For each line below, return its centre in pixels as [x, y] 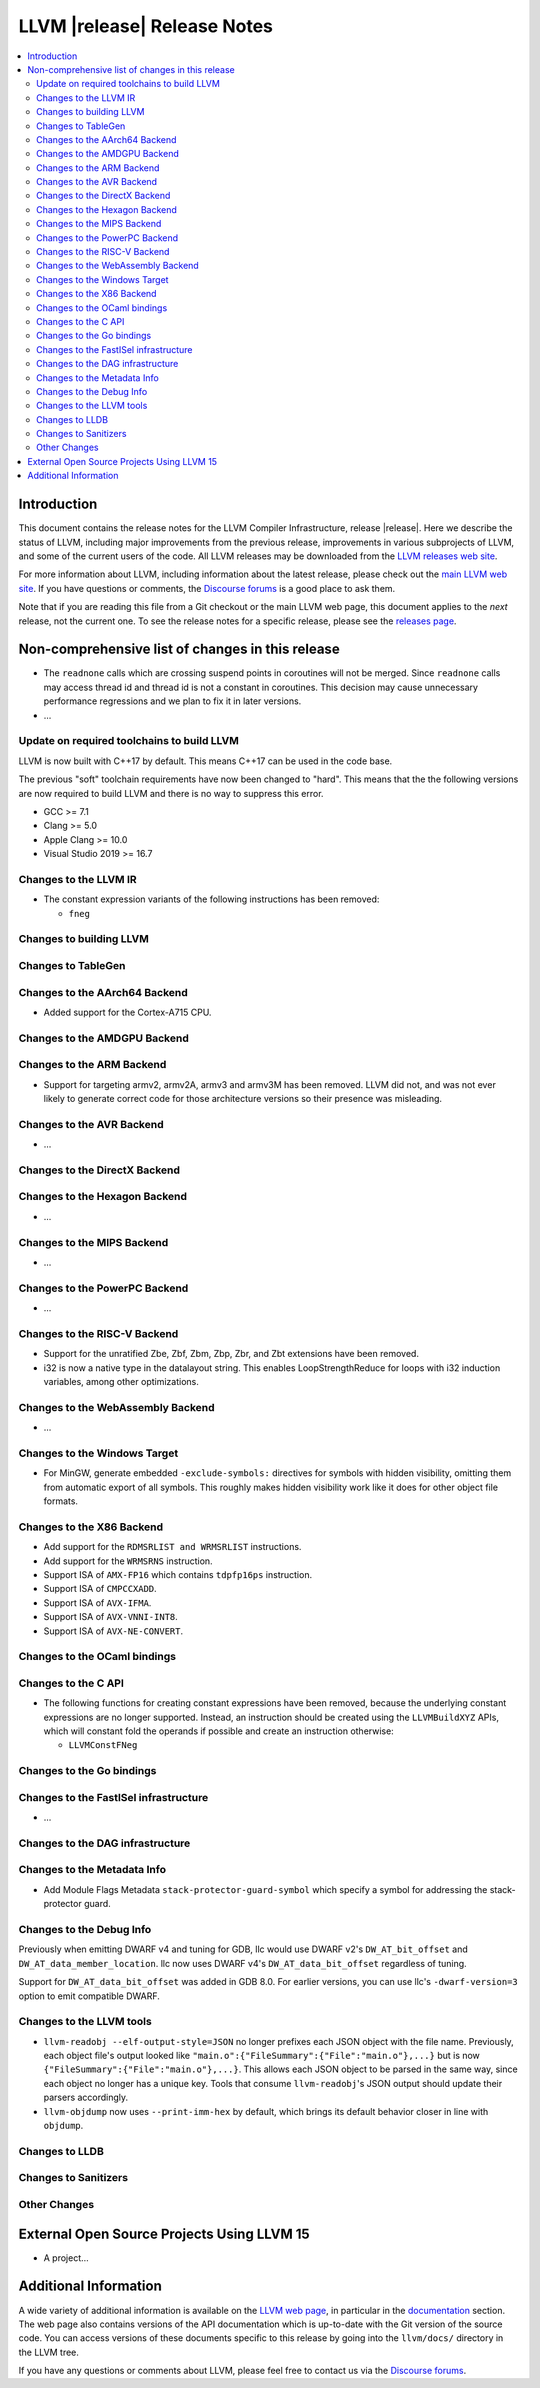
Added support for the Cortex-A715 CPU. [127, 1012]
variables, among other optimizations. [121, 1382]
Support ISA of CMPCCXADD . [100, 1589]
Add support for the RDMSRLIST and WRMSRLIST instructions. [172, 1547]
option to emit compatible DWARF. [89, 1996]
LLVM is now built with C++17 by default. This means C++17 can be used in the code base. [205, 761]
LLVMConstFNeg [103, 1745]
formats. [61, 1501]
